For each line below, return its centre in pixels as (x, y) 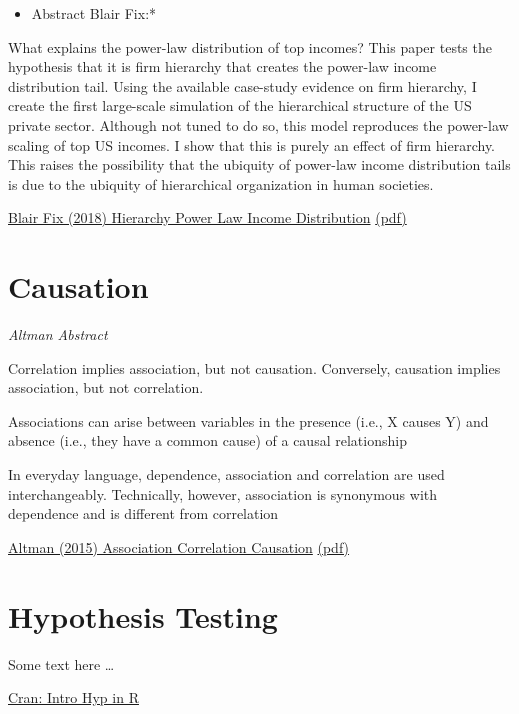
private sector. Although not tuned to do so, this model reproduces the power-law (258, 124)
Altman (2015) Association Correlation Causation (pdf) (179, 546)
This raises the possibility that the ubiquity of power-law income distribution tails (259, 164)
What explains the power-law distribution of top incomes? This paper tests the (250, 46)
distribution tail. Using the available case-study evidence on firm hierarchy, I (242, 85)
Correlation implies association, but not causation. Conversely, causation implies (254, 367)
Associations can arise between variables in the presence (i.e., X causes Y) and (248, 420)
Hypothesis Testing (143, 615)
